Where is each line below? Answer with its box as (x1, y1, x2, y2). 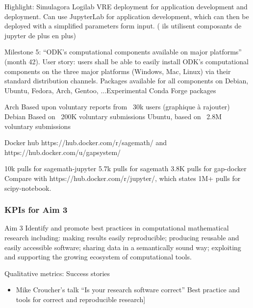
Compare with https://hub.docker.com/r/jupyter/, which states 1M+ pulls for (4, 173, 241, 183)
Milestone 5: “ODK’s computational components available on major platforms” (4, 47, 242, 57)
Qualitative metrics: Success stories (4, 268, 110, 278)
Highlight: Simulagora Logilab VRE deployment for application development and (4, 1, 248, 11)
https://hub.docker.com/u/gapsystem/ (4, 147, 121, 157)
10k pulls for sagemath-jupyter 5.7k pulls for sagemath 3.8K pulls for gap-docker (4, 163, 247, 174)
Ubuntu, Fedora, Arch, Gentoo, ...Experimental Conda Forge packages (4, 85, 216, 95)
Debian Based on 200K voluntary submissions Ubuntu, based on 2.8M (4, 111, 222, 121)
